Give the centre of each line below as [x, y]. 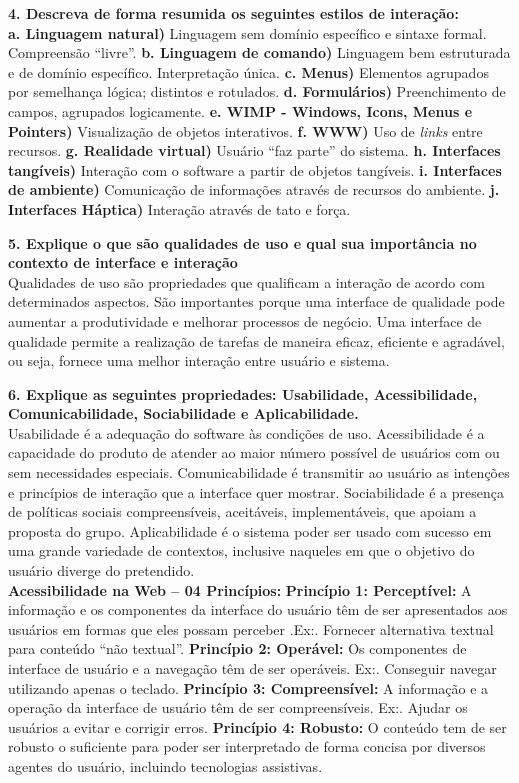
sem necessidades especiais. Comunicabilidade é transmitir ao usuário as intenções [259, 472]
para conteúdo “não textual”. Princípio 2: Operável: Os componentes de [237, 648]
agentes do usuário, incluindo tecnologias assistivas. [165, 765]
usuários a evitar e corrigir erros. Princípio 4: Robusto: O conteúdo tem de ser [257, 726]
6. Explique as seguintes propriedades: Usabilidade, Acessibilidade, [243, 393]
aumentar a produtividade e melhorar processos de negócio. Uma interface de [245, 320]
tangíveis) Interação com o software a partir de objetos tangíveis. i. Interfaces [255, 169]
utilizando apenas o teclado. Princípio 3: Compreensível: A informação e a [248, 687]
